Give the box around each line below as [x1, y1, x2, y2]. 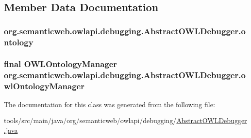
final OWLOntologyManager [4, 58, 117, 70]
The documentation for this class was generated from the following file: [4, 99, 215, 109]
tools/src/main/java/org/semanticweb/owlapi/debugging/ [4, 115, 177, 125]
